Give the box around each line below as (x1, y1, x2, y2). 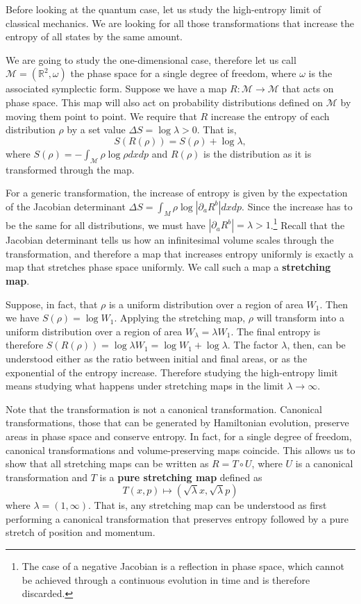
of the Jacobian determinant (6, 199, 126, 213)
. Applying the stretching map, (114, 310, 246, 325)
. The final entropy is (230, 324, 321, 338)
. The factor (227, 337, 278, 352)
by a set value (67, 122, 126, 137)
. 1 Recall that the (270, 215, 345, 232)
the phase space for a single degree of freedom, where (70, 66, 296, 81)
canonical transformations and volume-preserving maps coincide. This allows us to (6, 442, 355, 457)
